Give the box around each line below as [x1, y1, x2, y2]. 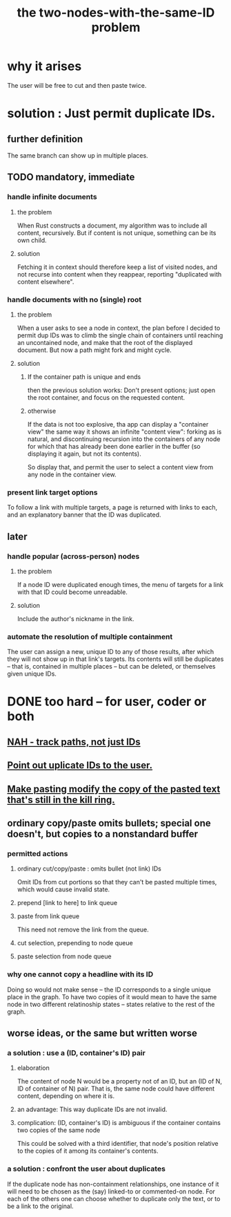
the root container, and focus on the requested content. [27, 393, 185, 402]
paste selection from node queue [17, 952, 112, 960]
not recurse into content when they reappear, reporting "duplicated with [17, 270, 222, 278]
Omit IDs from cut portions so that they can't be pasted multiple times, [17, 878, 217, 886]
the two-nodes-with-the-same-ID [17, 5, 215, 21]
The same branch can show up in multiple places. [7, 151, 148, 160]
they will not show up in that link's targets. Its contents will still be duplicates [7, 655, 224, 663]
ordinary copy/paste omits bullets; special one [7, 817, 212, 829]
